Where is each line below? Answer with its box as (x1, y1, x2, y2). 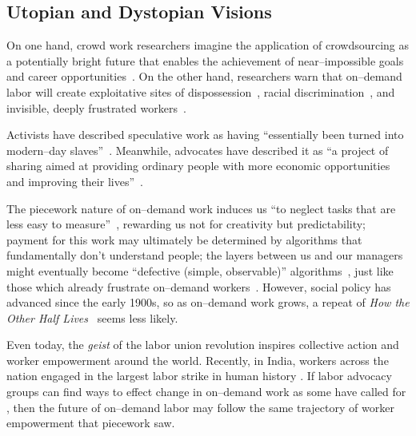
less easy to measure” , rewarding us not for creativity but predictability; (6, 216, 366, 232)
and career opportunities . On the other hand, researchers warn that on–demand (6, 68, 402, 85)
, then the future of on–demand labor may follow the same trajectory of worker (6, 398, 394, 415)
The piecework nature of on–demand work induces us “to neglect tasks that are (6, 200, 396, 216)
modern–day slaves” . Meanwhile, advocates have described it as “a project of (6, 141, 389, 158)
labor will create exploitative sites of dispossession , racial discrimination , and (6, 83, 395, 100)
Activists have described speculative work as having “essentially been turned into (6, 126, 404, 143)
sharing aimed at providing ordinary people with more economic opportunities (6, 157, 390, 174)
